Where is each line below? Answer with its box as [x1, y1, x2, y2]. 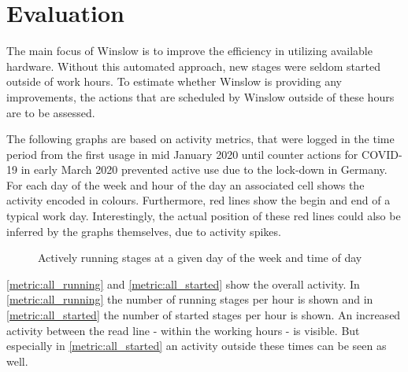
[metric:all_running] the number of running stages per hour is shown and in [6, 291, 373, 308]
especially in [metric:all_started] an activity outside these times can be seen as [6, 337, 387, 354]
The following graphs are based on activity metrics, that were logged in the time [6, 131, 395, 147]
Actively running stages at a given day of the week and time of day [38, 249, 362, 266]
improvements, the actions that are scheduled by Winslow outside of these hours [6, 88, 395, 105]
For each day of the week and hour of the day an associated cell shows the [6, 176, 365, 193]
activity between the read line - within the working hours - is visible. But [6, 322, 360, 338]
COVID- [362, 145, 402, 162]
